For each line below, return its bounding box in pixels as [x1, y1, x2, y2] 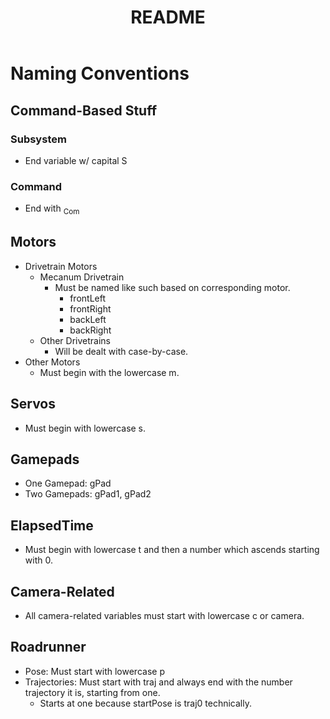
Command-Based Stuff [10, 102, 157, 119]
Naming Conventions [10, 62, 190, 85]
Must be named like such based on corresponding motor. [54, 281, 291, 293]
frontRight [69, 302, 112, 315]
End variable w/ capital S [24, 154, 128, 166]
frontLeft [69, 292, 107, 304]
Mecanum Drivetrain [39, 271, 125, 283]
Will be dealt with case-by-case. [54, 345, 189, 357]
